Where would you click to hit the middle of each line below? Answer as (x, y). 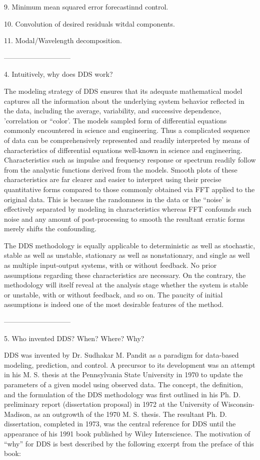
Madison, (18, 414)
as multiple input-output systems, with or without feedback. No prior (110, 265)
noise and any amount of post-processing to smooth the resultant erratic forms (124, 218)
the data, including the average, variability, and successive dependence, (113, 111)
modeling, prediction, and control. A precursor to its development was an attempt (130, 364)
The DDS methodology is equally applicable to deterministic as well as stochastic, (130, 245)
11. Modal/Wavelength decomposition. (63, 40)
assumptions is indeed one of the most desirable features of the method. (114, 304)
